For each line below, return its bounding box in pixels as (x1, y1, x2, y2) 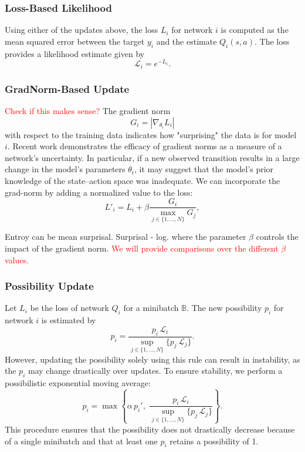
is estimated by (41, 314, 96, 326)
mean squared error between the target (5, 35, 145, 47)
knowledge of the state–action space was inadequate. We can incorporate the (5, 174, 280, 186)
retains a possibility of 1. (170, 434, 259, 447)
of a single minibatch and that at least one (5, 434, 158, 447)
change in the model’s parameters (5, 163, 126, 175)
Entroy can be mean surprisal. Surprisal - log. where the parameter (5, 230, 246, 243)
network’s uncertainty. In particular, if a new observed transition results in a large (5, 151, 300, 163)
